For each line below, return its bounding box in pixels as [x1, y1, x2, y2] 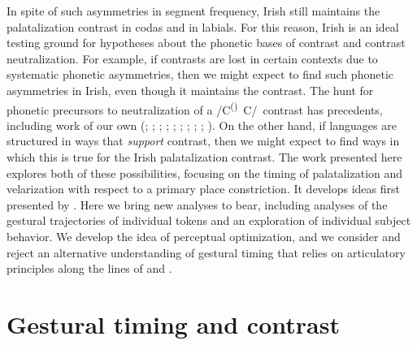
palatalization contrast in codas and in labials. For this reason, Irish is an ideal [7, 18, 399, 35]
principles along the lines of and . [7, 260, 172, 277]
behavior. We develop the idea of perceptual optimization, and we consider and [7, 227, 401, 244]
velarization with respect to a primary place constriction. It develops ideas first [7, 180, 400, 197]
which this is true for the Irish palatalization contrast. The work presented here [7, 149, 402, 165]
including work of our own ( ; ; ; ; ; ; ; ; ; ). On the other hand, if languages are [7, 116, 397, 133]
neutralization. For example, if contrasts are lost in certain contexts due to [7, 50, 378, 67]
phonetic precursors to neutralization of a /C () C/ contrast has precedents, [7, 98, 383, 118]
